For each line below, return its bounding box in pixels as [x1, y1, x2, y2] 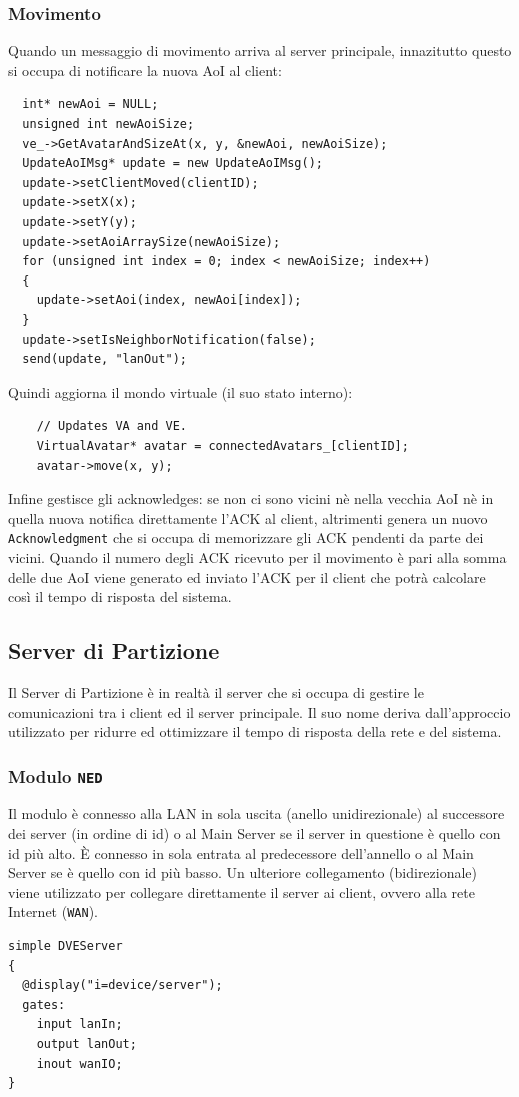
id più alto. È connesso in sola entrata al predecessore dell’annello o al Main [8, 842, 474, 863]
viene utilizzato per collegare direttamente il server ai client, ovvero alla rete [8, 881, 475, 902]
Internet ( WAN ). [8, 901, 98, 922]
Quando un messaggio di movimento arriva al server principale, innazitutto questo [8, 40, 512, 61]
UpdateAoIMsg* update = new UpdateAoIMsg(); [22, 156, 323, 171]
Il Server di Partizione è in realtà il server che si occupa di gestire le [8, 681, 424, 702]
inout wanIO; [36, 1056, 123, 1071]
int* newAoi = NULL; [22, 97, 159, 112]
